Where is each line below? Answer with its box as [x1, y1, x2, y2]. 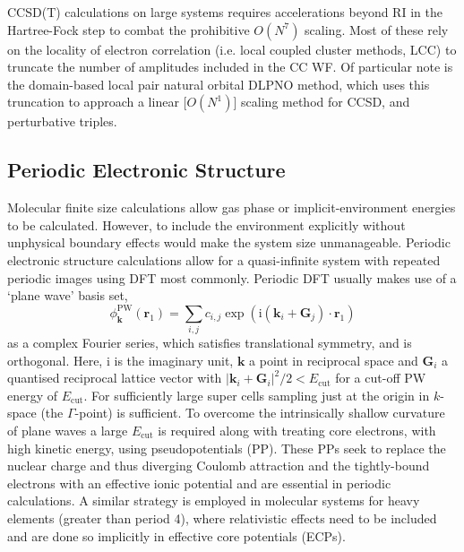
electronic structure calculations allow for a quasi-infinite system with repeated [7, 250, 441, 269]
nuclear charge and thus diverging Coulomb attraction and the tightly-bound [7, 456, 430, 475]
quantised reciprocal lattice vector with [7, 368, 222, 387]
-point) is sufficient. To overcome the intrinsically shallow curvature [74, 403, 445, 422]
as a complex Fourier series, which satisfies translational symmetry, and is [7, 333, 412, 352]
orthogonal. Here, [7, 350, 103, 369]
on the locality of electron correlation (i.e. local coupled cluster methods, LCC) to [7, 39, 457, 58]
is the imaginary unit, [114, 350, 234, 369]
